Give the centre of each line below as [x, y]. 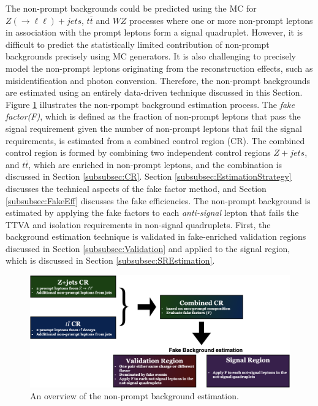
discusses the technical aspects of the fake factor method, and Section [136, 188]
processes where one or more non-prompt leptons [221, 20]
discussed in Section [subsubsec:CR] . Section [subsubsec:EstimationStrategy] [149, 176]
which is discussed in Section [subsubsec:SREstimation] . [110, 260]
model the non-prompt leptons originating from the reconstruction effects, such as [159, 68]
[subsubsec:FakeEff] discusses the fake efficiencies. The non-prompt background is [158, 200]
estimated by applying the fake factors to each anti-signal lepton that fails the [152, 213]
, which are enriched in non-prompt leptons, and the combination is [155, 164]
